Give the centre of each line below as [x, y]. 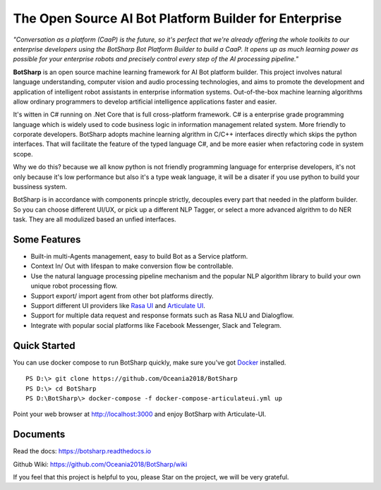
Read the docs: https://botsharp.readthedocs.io [82, 451]
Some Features [47, 239]
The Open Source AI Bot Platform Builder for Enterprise [177, 18]
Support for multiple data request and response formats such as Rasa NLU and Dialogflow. [162, 316]
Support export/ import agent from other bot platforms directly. [122, 295]
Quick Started [44, 345]
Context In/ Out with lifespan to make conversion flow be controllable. [132, 266]
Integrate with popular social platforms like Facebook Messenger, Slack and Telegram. [156, 325]
